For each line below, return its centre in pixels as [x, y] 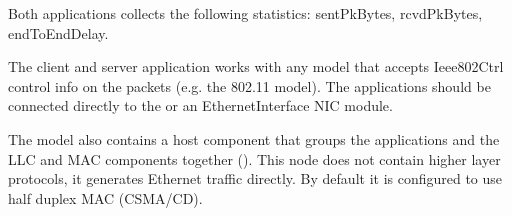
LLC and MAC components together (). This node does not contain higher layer [254, 158]
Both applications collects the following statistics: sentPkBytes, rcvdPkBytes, [245, 13]
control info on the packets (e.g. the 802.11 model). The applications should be [249, 85]
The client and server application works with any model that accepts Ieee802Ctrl [256, 66]
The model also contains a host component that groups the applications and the [254, 138]
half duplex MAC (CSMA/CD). [105, 197]
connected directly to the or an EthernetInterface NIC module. [200, 105]
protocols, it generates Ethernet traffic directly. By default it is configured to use [255, 178]
